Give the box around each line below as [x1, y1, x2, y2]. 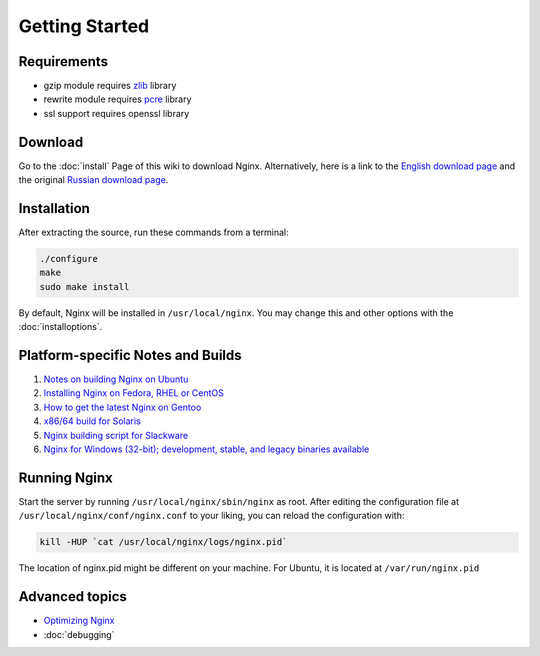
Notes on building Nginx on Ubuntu [43, 373, 189, 385]
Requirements [18, 53, 109, 70]
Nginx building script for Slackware [43, 429, 189, 441]
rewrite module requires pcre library [43, 93, 192, 105]
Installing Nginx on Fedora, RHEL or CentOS [43, 387, 225, 399]
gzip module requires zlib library [43, 80, 177, 92]
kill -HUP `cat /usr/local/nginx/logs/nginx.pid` [39, 536, 288, 548]
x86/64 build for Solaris [43, 415, 142, 427]
